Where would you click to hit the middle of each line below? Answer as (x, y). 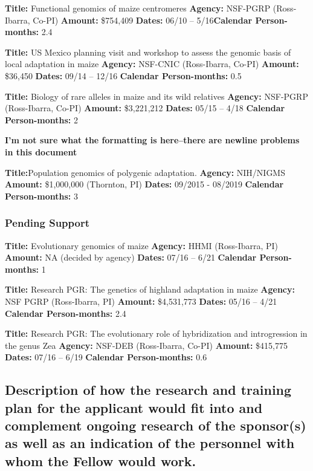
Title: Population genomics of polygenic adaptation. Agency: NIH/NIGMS (145, 172)
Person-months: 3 (41, 196)
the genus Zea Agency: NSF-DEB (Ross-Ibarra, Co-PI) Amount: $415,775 (146, 345)
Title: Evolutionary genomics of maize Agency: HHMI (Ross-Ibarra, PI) (142, 245)
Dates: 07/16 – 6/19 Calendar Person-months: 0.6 (106, 357)
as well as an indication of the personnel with (150, 443)
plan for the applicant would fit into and (134, 407)
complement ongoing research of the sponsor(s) (156, 425)
